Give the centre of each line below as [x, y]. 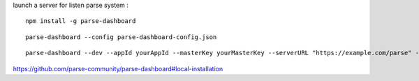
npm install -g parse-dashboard [81, 21]
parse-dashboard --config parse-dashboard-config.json [121, 37]
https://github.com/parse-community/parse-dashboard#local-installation [118, 68]
